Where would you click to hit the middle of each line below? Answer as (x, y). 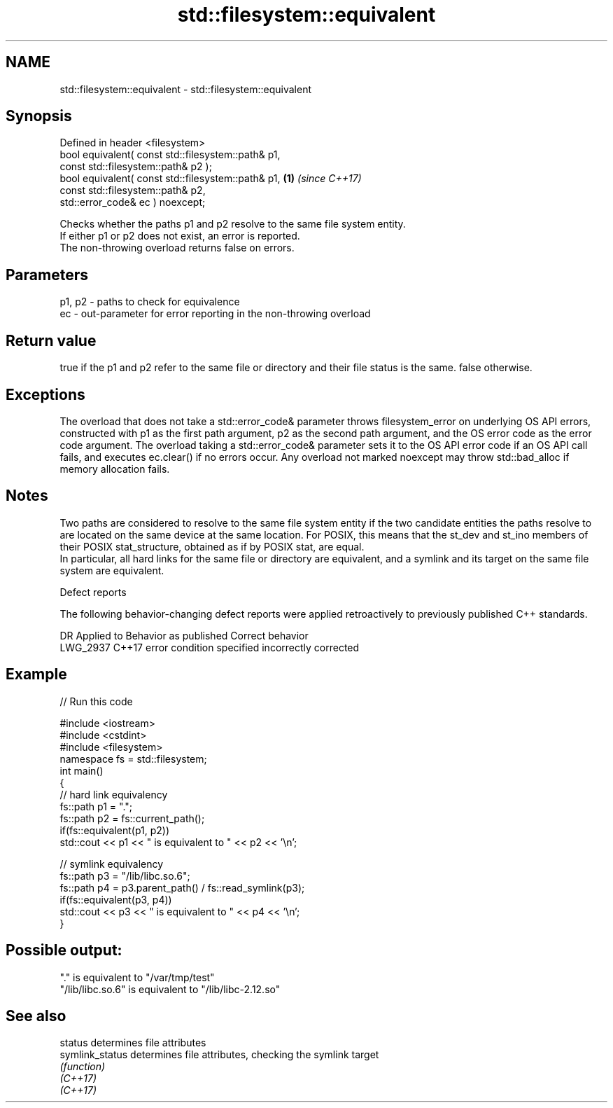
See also (36, 1016)
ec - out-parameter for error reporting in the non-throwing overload (215, 314)
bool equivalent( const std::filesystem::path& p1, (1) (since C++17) (211, 179)
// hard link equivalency (114, 794)
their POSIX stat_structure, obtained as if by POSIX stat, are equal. (212, 546)
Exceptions (45, 394)
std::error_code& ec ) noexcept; (133, 202)
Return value (51, 340)
